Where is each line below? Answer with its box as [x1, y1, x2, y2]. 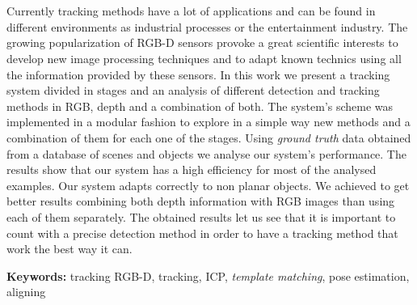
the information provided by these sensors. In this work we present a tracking [6, 66, 390, 83]
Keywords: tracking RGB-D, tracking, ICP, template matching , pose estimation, [6, 267, 410, 284]
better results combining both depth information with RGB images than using [6, 193, 395, 210]
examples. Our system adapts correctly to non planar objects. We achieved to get [6, 176, 410, 193]
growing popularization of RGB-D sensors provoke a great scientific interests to [6, 34, 398, 51]
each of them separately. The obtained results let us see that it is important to [6, 208, 396, 225]
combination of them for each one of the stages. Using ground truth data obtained [6, 129, 411, 146]
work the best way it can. [6, 240, 133, 257]
